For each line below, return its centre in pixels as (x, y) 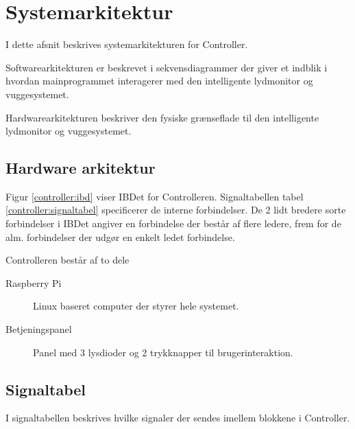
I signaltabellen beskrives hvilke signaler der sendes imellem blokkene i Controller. (178, 418)
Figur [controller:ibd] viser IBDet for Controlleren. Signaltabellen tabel (155, 196)
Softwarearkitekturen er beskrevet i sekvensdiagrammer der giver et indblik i (167, 67)
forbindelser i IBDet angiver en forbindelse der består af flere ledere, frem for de (173, 223)
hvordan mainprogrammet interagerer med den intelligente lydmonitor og (159, 81)
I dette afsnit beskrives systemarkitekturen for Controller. (127, 44)
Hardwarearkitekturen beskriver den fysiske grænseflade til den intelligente (162, 117)
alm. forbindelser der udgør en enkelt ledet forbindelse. (120, 236)
